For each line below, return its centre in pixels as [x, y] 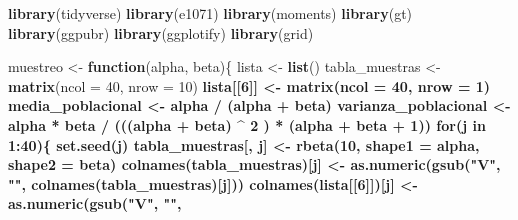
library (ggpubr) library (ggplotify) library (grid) [161, 32]
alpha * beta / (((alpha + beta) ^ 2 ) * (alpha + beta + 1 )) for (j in [247, 124]
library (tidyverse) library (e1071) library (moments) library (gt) [210, 13]
